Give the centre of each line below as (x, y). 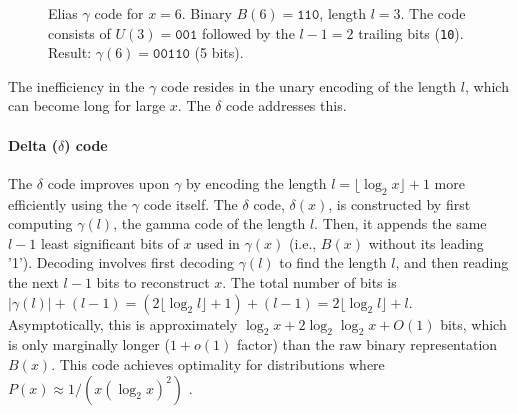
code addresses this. (286, 105)
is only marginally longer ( (89, 344)
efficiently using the (68, 203)
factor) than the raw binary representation (367, 344)
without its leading (426, 242)
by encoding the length (256, 182)
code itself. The (190, 203)
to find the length (333, 262)
